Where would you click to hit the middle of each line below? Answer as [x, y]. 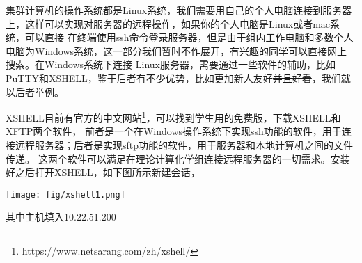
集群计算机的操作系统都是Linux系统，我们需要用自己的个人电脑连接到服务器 [179, 10]
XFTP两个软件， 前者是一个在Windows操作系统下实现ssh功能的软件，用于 [174, 131]
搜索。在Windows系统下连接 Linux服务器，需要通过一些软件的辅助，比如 [171, 64]
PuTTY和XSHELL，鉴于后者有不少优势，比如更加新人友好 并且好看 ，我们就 [178, 78]
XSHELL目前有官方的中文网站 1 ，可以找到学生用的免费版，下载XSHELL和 [173, 117]
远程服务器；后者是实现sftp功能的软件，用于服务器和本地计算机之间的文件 [184, 145]
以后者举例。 [35, 91]
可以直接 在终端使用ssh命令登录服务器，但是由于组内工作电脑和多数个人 [189, 37]
